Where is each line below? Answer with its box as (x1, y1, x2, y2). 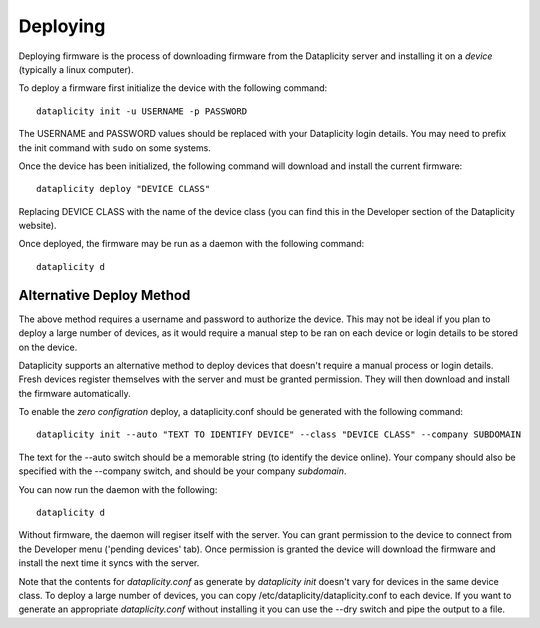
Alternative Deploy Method (18, 286, 191, 304)
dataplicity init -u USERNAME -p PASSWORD (36, 105, 248, 117)
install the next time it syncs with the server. (18, 557, 200, 569)
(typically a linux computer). (18, 63, 134, 75)
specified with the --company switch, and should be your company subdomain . (18, 465, 347, 477)
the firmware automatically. (18, 387, 131, 399)
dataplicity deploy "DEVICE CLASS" (36, 183, 211, 195)
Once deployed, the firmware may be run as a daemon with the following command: (18, 238, 365, 250)
